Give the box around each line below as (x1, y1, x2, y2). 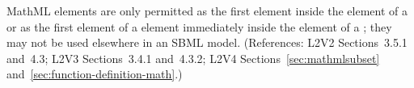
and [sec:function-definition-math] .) (6, 65, 183, 82)
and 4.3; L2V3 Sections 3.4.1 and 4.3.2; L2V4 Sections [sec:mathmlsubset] (6, 49, 380, 66)
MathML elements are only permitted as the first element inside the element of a (6, 2, 408, 19)
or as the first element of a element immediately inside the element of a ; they (6, 18, 392, 35)
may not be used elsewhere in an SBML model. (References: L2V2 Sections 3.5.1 (6, 34, 408, 51)
